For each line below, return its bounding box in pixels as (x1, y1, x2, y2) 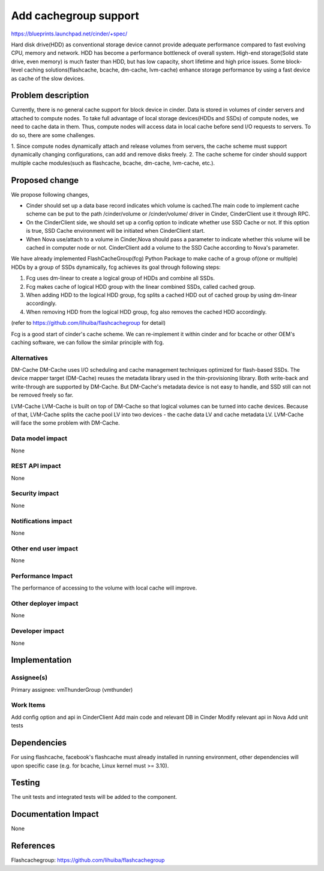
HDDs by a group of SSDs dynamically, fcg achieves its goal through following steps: (11, 263, 221, 271)
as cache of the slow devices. (11, 75, 85, 82)
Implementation (11, 655, 72, 665)
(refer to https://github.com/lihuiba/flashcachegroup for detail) (11, 319, 166, 327)
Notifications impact (11, 517, 72, 525)
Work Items (11, 701, 46, 709)
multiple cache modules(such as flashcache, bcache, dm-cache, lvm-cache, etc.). (11, 159, 215, 167)
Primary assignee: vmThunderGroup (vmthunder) (11, 686, 133, 693)
